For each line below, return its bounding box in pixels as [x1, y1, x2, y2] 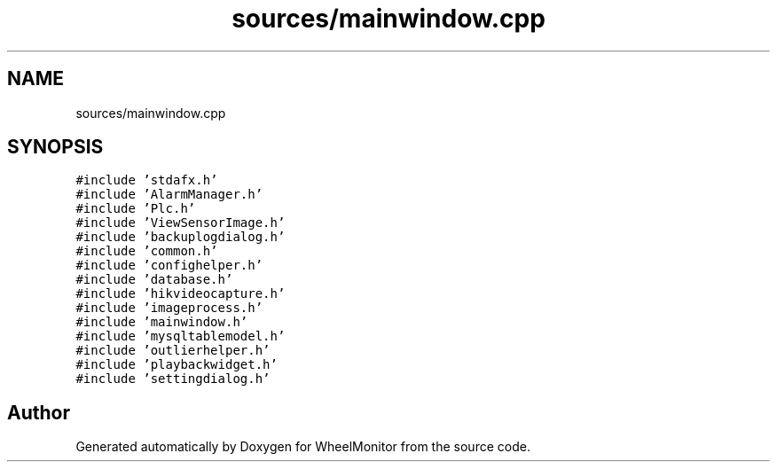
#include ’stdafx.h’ [75, 173, 218, 188]
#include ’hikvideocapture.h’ [75, 286, 286, 301]
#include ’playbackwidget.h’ [75, 357, 278, 372]
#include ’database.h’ [75, 272, 233, 287]
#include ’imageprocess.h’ [75, 301, 263, 316]
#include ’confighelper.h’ [75, 258, 263, 273]
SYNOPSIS [7, 136, 104, 159]
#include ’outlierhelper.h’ [75, 343, 271, 358]
